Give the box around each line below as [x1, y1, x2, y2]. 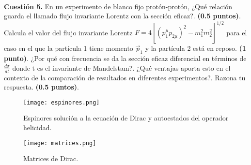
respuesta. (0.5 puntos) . [4, 82, 79, 92]
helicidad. [23, 122, 52, 132]
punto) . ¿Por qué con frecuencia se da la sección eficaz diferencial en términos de [4, 53, 247, 63]
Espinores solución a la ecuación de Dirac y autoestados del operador [23, 113, 229, 123]
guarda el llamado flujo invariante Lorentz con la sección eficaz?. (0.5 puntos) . [4, 11, 241, 21]
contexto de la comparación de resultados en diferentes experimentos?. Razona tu [4, 72, 246, 82]
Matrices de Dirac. [23, 153, 78, 164]
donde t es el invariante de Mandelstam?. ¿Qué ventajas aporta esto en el [12, 62, 231, 73]
